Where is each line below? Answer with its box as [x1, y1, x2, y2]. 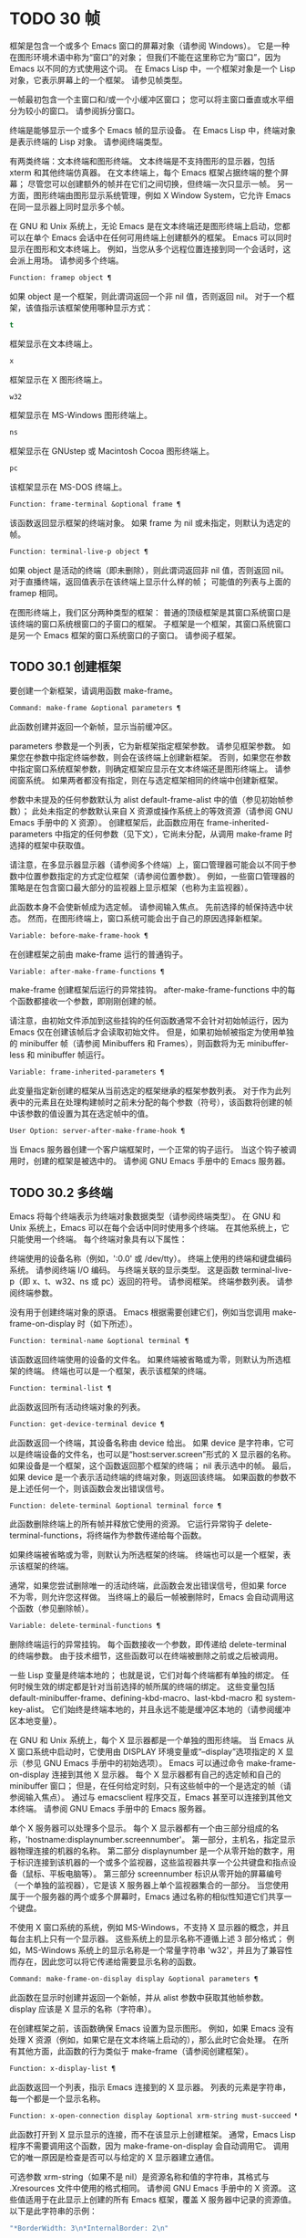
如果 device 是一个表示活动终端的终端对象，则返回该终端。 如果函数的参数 [9, 1471, 289, 1482]
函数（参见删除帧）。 [16, 1603, 94, 1614]
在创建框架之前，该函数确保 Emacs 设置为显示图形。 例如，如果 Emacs [9, 2023, 276, 2034]
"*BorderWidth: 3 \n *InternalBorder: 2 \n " [9, 2223, 169, 2233]
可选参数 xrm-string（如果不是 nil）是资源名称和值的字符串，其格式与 [9, 2170, 270, 2182]
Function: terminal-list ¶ [9, 1383, 112, 1392]
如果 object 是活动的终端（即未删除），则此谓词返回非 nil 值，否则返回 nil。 [9, 564, 289, 575]
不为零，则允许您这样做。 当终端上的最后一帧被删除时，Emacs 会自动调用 [9, 1592, 287, 1602]
